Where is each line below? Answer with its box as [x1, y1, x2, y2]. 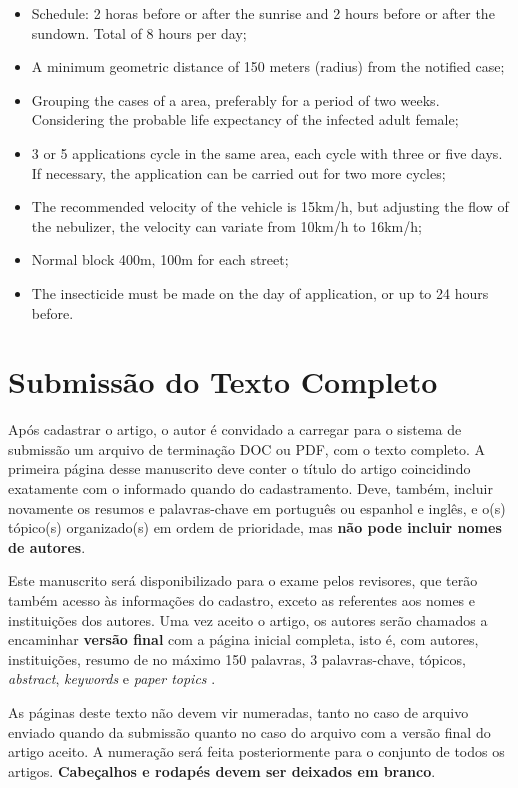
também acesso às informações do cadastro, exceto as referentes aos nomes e [8, 590, 475, 610]
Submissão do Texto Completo [8, 361, 438, 402]
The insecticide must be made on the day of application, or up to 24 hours [31, 282, 489, 303]
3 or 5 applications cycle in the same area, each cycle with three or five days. [31, 142, 503, 163]
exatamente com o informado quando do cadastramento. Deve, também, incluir [8, 478, 493, 499]
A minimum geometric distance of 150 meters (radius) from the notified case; [31, 56, 505, 77]
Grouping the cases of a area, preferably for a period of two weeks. [31, 89, 440, 110]
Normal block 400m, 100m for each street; [31, 249, 289, 270]
